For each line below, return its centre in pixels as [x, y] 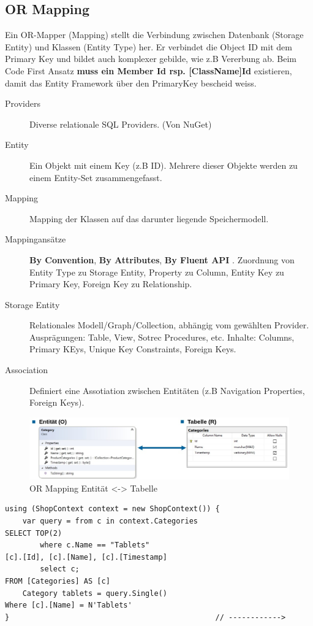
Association [27, 370]
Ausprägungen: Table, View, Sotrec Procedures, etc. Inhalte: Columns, [162, 337]
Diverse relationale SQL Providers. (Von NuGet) [121, 124]
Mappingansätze [36, 239]
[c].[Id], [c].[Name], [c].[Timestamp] [86, 557]
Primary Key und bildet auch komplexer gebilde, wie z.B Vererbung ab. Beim [151, 59]
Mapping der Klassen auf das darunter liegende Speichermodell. [149, 218]
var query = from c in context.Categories [110, 521]
